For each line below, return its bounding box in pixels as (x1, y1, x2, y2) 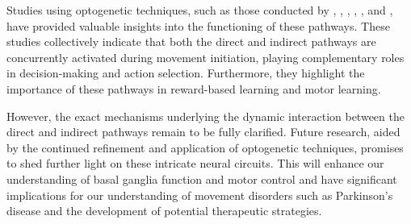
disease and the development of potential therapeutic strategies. (6, 202, 322, 219)
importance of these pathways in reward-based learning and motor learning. (6, 80, 381, 97)
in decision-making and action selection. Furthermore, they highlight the (6, 64, 365, 81)
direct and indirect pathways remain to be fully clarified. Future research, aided (6, 123, 401, 140)
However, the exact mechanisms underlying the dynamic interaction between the (6, 107, 405, 124)
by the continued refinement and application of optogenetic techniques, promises (6, 139, 404, 156)
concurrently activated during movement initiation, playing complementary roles (6, 48, 405, 65)
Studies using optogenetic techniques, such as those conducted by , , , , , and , (6, 2, 393, 18)
